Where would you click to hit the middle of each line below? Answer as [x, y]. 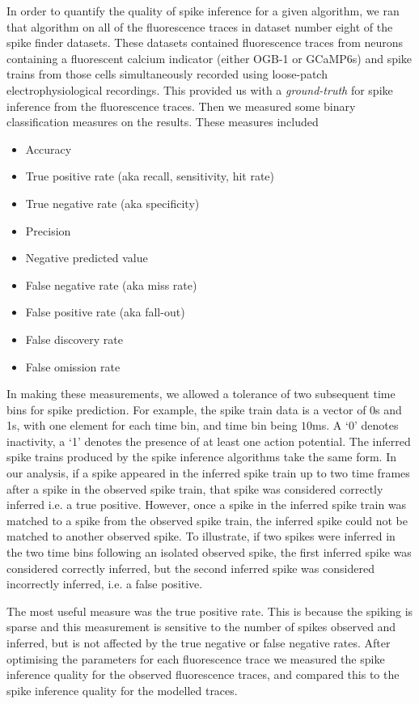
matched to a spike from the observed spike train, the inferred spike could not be [207, 520]
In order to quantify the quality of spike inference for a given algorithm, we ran [203, 11]
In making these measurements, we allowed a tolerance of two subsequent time [201, 394]
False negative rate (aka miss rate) [111, 284]
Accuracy [49, 148]
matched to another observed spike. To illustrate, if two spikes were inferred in [201, 536]
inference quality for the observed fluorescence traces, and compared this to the [203, 674]
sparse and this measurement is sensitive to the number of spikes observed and [201, 627]
